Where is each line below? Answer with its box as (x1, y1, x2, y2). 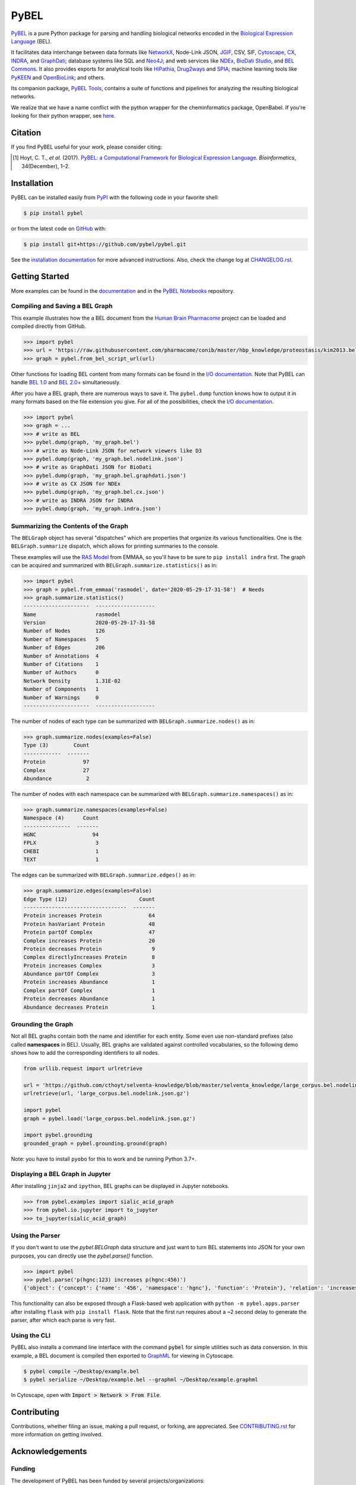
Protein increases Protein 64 (23, 912, 155, 919)
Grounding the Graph (11, 1020, 74, 1029)
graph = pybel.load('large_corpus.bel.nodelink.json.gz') (23, 1115, 196, 1122)
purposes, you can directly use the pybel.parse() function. (11, 1252, 154, 1259)
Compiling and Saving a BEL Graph (11, 302, 113, 310)
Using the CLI (11, 1331, 50, 1339)
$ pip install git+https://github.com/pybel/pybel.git (23, 241, 186, 248)
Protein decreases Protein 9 (23, 945, 155, 952)
